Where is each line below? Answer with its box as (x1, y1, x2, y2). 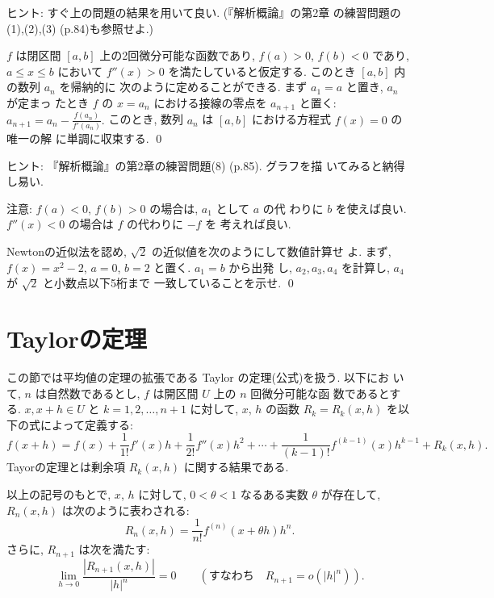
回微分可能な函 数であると (250, 384, 390, 401)
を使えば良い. (335, 199, 407, 216)
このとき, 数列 (108, 111, 183, 128)
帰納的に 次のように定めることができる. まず (70, 78, 308, 95)
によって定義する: (40, 416, 133, 433)
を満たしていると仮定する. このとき (168, 62, 356, 79)
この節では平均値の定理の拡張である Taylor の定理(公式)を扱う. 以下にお (6, 368, 389, 385)
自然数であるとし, (46, 384, 140, 401)
